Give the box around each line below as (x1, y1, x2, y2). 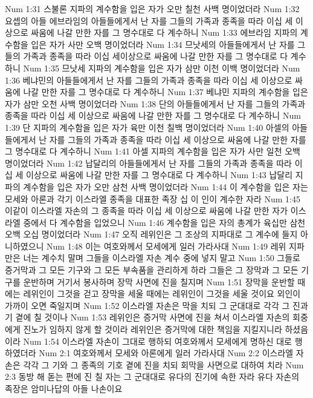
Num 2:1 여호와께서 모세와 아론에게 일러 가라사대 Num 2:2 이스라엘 (39, 347, 294, 359)
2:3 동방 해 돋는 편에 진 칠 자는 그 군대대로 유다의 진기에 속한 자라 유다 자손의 (5, 370, 300, 383)
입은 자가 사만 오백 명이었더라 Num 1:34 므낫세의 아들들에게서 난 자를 (31, 38, 295, 50)
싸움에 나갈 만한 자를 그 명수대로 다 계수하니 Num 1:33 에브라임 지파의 (31, 26, 298, 39)
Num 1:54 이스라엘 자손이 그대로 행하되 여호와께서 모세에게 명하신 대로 (23, 334, 292, 347)
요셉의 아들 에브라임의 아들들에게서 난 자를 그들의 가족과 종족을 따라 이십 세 (5, 14, 293, 27)
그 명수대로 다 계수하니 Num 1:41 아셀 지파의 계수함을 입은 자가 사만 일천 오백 (5, 145, 300, 158)
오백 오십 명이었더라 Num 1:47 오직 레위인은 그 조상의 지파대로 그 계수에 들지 (5, 228, 298, 240)
